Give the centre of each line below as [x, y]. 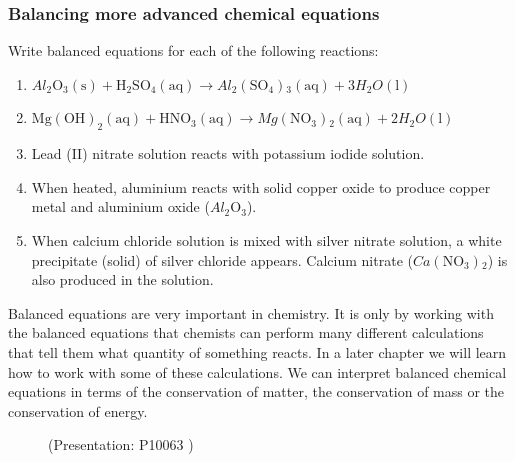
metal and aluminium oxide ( [120, 206]
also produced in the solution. [122, 279]
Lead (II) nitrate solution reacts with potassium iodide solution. [228, 153]
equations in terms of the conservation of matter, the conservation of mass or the [256, 391]
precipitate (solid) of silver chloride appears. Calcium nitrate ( [222, 259]
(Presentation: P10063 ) [121, 444]
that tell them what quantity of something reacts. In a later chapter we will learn [257, 351]
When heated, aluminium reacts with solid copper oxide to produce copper [261, 186]
